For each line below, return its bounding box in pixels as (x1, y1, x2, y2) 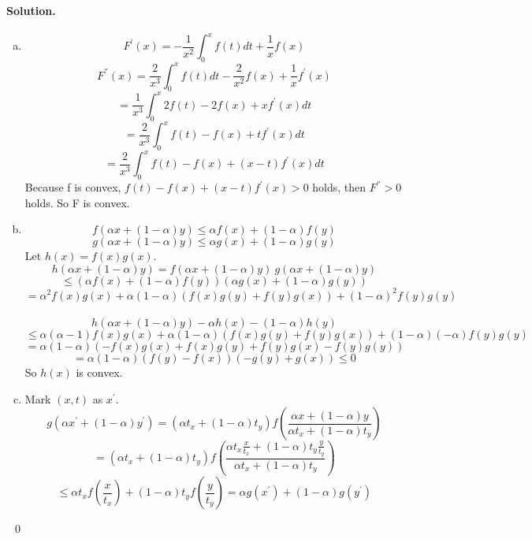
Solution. (6, 2, 56, 18)
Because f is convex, (24, 179, 121, 195)
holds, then (312, 179, 366, 195)
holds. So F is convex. (24, 194, 130, 210)
